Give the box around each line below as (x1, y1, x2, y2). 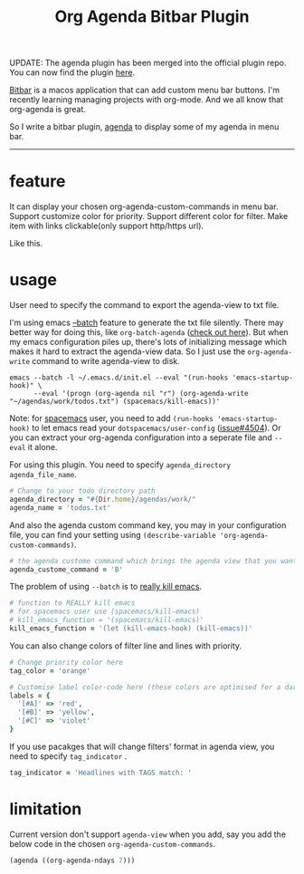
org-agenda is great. (9, 104, 86, 115)
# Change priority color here (9, 658, 124, 667)
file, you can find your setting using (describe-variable (9, 529, 216, 540)
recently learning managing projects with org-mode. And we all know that (9, 94, 283, 105)
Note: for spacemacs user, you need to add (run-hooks (9, 413, 214, 424)
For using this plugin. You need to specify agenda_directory (9, 459, 232, 470)
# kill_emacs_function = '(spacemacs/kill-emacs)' (9, 616, 204, 625)
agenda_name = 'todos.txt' (9, 503, 111, 513)
